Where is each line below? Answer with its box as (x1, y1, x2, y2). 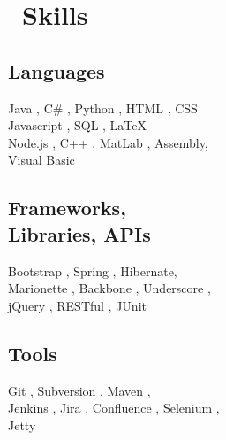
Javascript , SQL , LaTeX (8, 116, 147, 135)
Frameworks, (8, 194, 126, 221)
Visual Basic (8, 151, 75, 169)
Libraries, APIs (8, 220, 151, 247)
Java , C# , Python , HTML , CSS (8, 98, 198, 117)
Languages (8, 57, 105, 84)
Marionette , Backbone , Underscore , (8, 279, 211, 297)
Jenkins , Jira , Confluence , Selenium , (8, 398, 220, 417)
